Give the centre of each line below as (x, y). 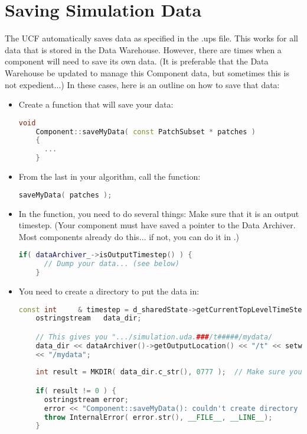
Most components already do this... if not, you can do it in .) (129, 236)
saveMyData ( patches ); (65, 195)
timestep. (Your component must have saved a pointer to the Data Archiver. (157, 225)
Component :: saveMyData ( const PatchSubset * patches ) (146, 132)
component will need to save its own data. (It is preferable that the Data (137, 61)
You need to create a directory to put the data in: (109, 291)
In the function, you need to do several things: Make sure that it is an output (159, 213)
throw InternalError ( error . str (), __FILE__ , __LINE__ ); (158, 417)
